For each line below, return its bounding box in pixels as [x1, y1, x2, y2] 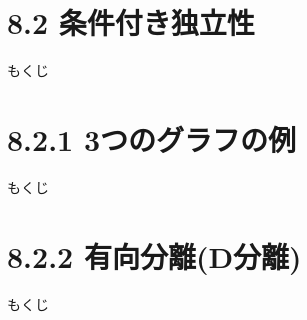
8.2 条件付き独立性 [7, 2, 255, 43]
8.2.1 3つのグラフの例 [7, 118, 296, 159]
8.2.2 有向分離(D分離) [7, 235, 302, 276]
